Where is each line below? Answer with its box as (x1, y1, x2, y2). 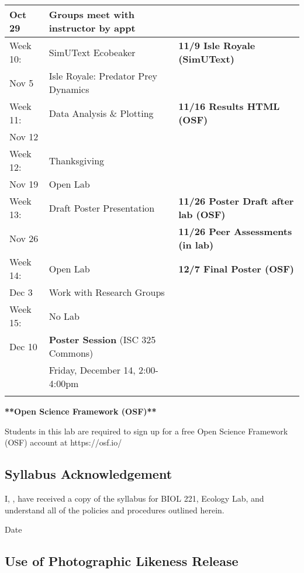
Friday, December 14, (49, 363, 136, 377)
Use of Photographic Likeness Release (5, 552, 239, 570)
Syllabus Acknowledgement (5, 465, 172, 483)
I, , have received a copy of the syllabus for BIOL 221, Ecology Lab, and (5, 492, 264, 504)
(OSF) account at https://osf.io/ (5, 436, 122, 448)
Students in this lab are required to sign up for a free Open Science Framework (5, 424, 288, 437)
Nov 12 (9, 130, 39, 143)
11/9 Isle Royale (178, 39, 255, 52)
